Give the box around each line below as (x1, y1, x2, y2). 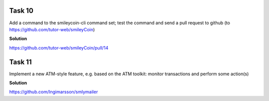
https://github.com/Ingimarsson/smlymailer (9, 89, 98, 95)
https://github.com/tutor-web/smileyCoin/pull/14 (9, 45, 109, 50)
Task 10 (9, 6, 33, 15)
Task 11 (9, 57, 32, 66)
